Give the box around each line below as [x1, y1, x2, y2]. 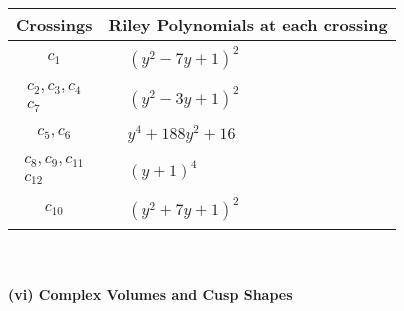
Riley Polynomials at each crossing [108, 13, 388, 36]
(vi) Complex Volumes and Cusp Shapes [8, 283, 293, 304]
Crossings [16, 13, 93, 36]
